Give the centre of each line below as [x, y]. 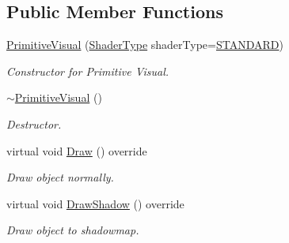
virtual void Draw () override [77, 150]
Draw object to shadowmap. [73, 230]
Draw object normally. [60, 177]
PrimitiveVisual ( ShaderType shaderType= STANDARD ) [145, 45]
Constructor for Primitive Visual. [88, 71]
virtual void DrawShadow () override [95, 203]
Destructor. [34, 123]
